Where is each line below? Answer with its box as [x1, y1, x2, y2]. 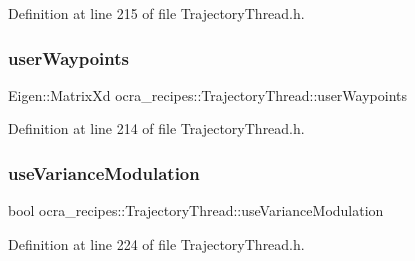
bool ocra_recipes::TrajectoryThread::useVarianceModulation [8, 200, 384, 221]
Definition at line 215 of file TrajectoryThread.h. [8, 3, 305, 23]
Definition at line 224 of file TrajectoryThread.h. [8, 233, 305, 254]
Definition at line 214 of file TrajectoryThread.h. [8, 118, 305, 139]
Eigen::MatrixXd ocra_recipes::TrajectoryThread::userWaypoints [8, 84, 407, 105]
